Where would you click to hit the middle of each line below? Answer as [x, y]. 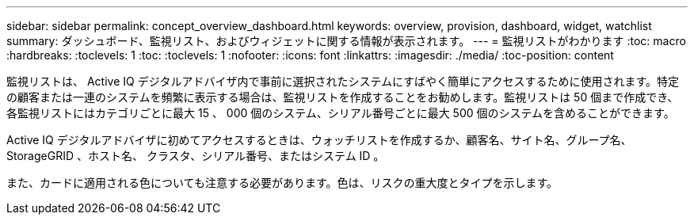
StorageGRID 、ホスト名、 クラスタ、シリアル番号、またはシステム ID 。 [196, 156]
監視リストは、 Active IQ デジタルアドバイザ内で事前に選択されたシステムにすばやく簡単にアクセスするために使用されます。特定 [343, 81]
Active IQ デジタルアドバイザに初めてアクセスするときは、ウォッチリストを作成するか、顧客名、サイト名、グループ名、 [319, 140]
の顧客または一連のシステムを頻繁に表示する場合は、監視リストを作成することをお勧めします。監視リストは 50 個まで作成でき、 [343, 97]
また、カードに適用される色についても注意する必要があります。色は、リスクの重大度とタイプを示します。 [282, 183]
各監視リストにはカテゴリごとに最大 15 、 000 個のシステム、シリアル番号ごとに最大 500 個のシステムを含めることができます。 [341, 113]
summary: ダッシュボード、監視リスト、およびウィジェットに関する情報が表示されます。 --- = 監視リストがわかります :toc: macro [346, 41]
